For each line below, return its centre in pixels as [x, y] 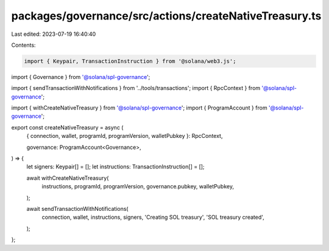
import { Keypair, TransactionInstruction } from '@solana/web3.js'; [130, 61]
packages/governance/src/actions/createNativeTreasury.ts [166, 16]
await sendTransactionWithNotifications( [77, 208]
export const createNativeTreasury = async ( [67, 127]
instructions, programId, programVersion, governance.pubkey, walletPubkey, [138, 187]
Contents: [23, 45]
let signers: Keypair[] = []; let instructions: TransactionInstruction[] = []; [115, 167]
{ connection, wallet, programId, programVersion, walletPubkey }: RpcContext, [125, 136]
